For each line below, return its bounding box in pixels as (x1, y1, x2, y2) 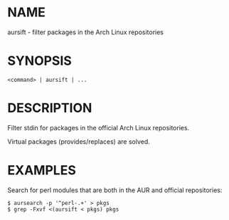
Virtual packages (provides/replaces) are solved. (7, 137, 151, 146)
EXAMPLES (7, 162, 76, 178)
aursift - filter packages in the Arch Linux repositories (7, 28, 164, 36)
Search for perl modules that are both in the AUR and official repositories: (7, 186, 223, 194)
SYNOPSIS (7, 53, 73, 69)
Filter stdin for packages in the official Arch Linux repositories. (7, 123, 190, 132)
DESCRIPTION (7, 100, 92, 116)
